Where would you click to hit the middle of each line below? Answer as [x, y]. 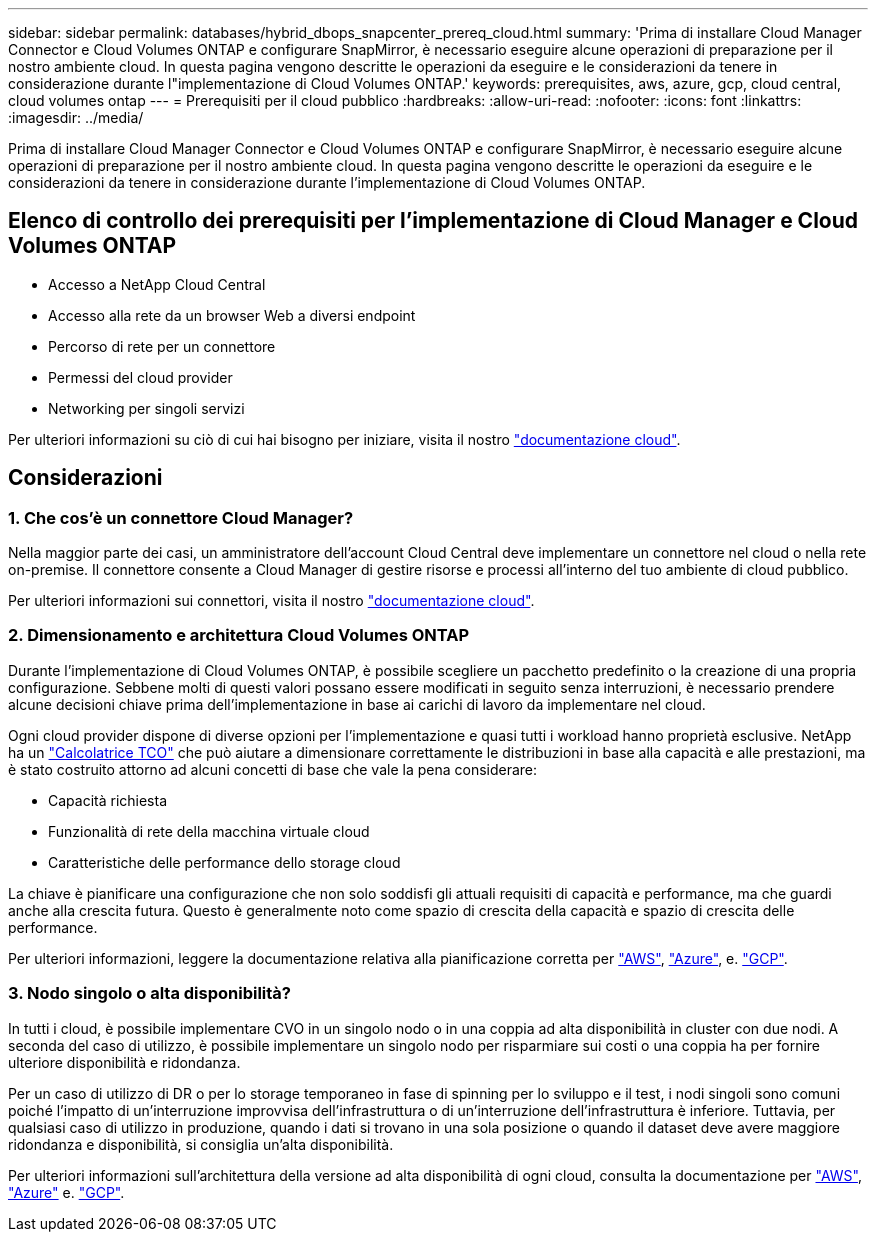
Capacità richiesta [108, 800]
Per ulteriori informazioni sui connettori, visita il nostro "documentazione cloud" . [271, 601]
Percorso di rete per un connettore [162, 346]
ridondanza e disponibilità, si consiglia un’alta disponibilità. [201, 1144]
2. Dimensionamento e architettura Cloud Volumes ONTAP [239, 635]
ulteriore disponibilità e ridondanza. [124, 1062]
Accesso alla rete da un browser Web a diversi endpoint [232, 315]
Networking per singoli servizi [146, 408]
